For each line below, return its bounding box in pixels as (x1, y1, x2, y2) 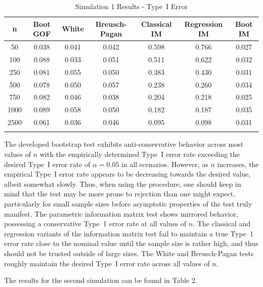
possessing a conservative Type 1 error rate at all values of (4, 218, 187, 229)
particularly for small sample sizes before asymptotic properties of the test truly (4, 198, 252, 209)
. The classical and (193, 218, 251, 229)
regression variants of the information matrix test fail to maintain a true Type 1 (4, 228, 253, 238)
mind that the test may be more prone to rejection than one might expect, (4, 188, 236, 199)
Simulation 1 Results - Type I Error (75, 1, 188, 11)
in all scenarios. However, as (121, 158, 208, 169)
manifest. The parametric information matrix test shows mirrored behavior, (4, 208, 239, 219)
